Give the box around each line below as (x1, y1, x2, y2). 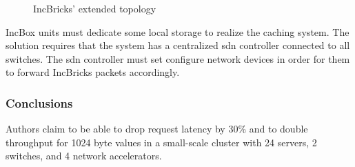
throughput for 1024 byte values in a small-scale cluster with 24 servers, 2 (6, 135, 317, 149)
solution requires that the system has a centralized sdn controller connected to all (6, 38, 350, 52)
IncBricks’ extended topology (33, 1, 156, 15)
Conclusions (6, 94, 73, 111)
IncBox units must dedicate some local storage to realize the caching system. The (6, 24, 349, 39)
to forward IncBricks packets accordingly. (6, 65, 180, 79)
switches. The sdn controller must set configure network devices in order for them (6, 51, 350, 66)
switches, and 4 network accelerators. (6, 148, 162, 163)
